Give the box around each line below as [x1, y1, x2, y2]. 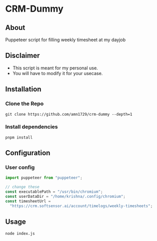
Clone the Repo [5, 100, 44, 107]
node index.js [5, 231, 35, 236]
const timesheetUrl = [5, 198, 51, 203]
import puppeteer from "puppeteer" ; [5, 176, 83, 181]
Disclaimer [5, 51, 40, 60]
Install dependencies [5, 123, 58, 130]
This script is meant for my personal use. [12, 64, 98, 71]
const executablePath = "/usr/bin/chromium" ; [5, 189, 103, 194]
